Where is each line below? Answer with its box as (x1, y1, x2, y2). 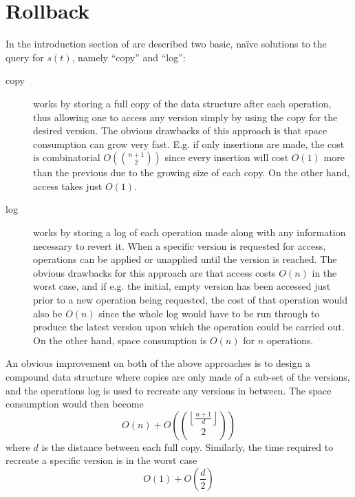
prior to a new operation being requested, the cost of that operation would (33, 293, 347, 307)
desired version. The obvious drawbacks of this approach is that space (33, 123, 327, 138)
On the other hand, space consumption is (33, 332, 207, 347)
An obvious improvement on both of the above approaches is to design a (6, 356, 310, 370)
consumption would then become (6, 396, 144, 411)
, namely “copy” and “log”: (72, 50, 186, 64)
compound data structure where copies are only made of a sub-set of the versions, (6, 370, 350, 383)
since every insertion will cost (164, 150, 289, 165)
